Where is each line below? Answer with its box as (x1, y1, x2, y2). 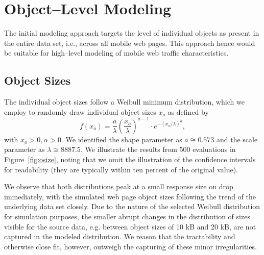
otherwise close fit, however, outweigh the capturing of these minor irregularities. (4, 241, 257, 251)
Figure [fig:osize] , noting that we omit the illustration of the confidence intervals (4, 154, 256, 164)
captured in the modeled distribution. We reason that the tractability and (4, 231, 235, 242)
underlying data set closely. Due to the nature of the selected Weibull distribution (4, 201, 260, 212)
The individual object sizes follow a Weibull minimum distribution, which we (4, 96, 245, 107)
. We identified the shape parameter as (61, 134, 182, 144)
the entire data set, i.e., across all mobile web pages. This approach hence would (4, 37, 255, 48)
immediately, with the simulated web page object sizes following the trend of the (4, 191, 256, 201)
